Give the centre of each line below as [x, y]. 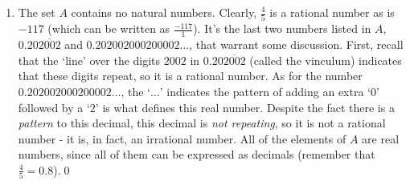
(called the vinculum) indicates [326, 60]
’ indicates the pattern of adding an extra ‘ [265, 91]
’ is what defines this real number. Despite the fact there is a [245, 107]
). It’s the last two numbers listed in [282, 28]
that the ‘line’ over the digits [89, 60]
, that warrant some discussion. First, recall [296, 44]
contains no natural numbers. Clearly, [164, 12]
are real [381, 138]
